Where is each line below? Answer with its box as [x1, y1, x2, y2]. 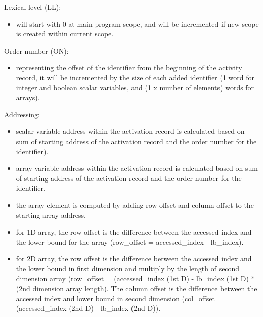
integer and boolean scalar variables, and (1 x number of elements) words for [16, 82, 254, 93]
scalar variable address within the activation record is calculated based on [16, 126, 245, 137]
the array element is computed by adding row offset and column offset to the [16, 199, 254, 210]
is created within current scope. [16, 28, 114, 39]
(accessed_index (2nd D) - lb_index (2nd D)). [16, 303, 161, 313]
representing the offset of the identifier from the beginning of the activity [16, 62, 242, 73]
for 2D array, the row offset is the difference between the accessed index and [16, 253, 252, 264]
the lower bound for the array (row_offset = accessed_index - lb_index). [16, 236, 244, 247]
